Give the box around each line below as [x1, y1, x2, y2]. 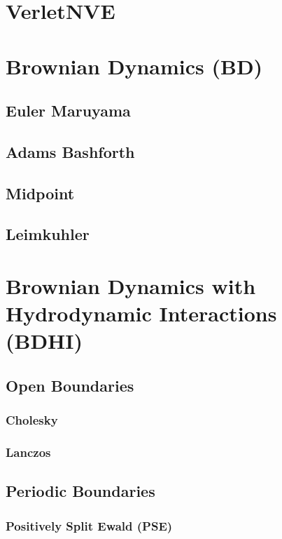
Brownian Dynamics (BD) [6, 51, 263, 80]
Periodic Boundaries [6, 480, 155, 502]
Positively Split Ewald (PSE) [6, 517, 173, 534]
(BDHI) [6, 326, 83, 355]
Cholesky [6, 411, 58, 429]
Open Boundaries [6, 375, 134, 397]
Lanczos [6, 444, 51, 461]
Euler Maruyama [6, 100, 131, 121]
